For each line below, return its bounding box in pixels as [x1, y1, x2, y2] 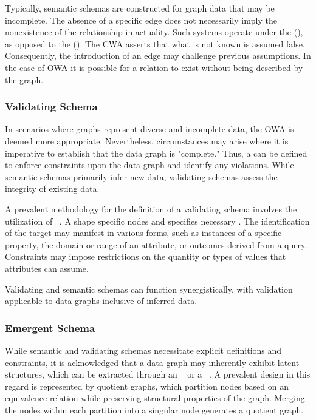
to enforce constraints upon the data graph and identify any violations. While [5, 158, 294, 171]
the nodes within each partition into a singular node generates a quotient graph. [5, 403, 304, 416]
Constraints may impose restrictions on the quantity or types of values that [5, 250, 286, 263]
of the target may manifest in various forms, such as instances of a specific [5, 226, 282, 239]
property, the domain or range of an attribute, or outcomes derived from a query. [5, 238, 307, 251]
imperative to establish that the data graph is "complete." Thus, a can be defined [5, 146, 307, 159]
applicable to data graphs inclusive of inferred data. [5, 294, 197, 307]
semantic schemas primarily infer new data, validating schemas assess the [5, 170, 278, 183]
